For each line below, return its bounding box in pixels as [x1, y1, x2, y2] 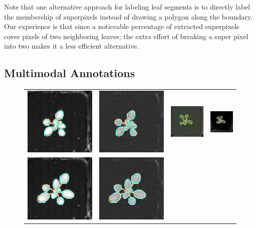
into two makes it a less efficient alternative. [4, 41, 139, 51]
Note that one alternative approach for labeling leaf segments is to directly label [4, 2, 250, 12]
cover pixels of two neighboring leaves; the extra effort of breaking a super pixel [4, 31, 248, 41]
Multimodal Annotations [4, 65, 135, 81]
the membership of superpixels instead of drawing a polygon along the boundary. [4, 11, 252, 22]
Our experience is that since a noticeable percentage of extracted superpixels [4, 21, 239, 32]
